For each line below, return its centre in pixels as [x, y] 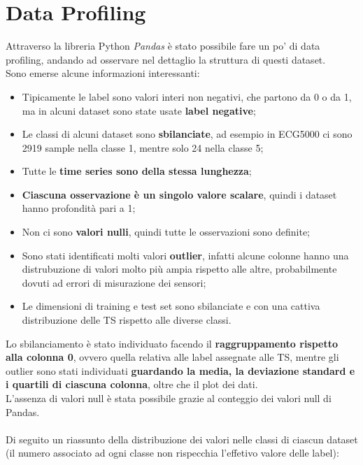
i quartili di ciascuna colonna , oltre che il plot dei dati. [132, 384]
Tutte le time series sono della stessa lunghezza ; [137, 171]
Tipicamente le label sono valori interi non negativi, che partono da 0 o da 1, [187, 96]
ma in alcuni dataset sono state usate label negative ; [139, 110]
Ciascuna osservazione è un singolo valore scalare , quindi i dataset [179, 194]
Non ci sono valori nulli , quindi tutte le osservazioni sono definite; [166, 232]
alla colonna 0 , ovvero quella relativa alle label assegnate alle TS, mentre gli [172, 357]
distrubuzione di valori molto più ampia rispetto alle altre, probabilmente [179, 269]
